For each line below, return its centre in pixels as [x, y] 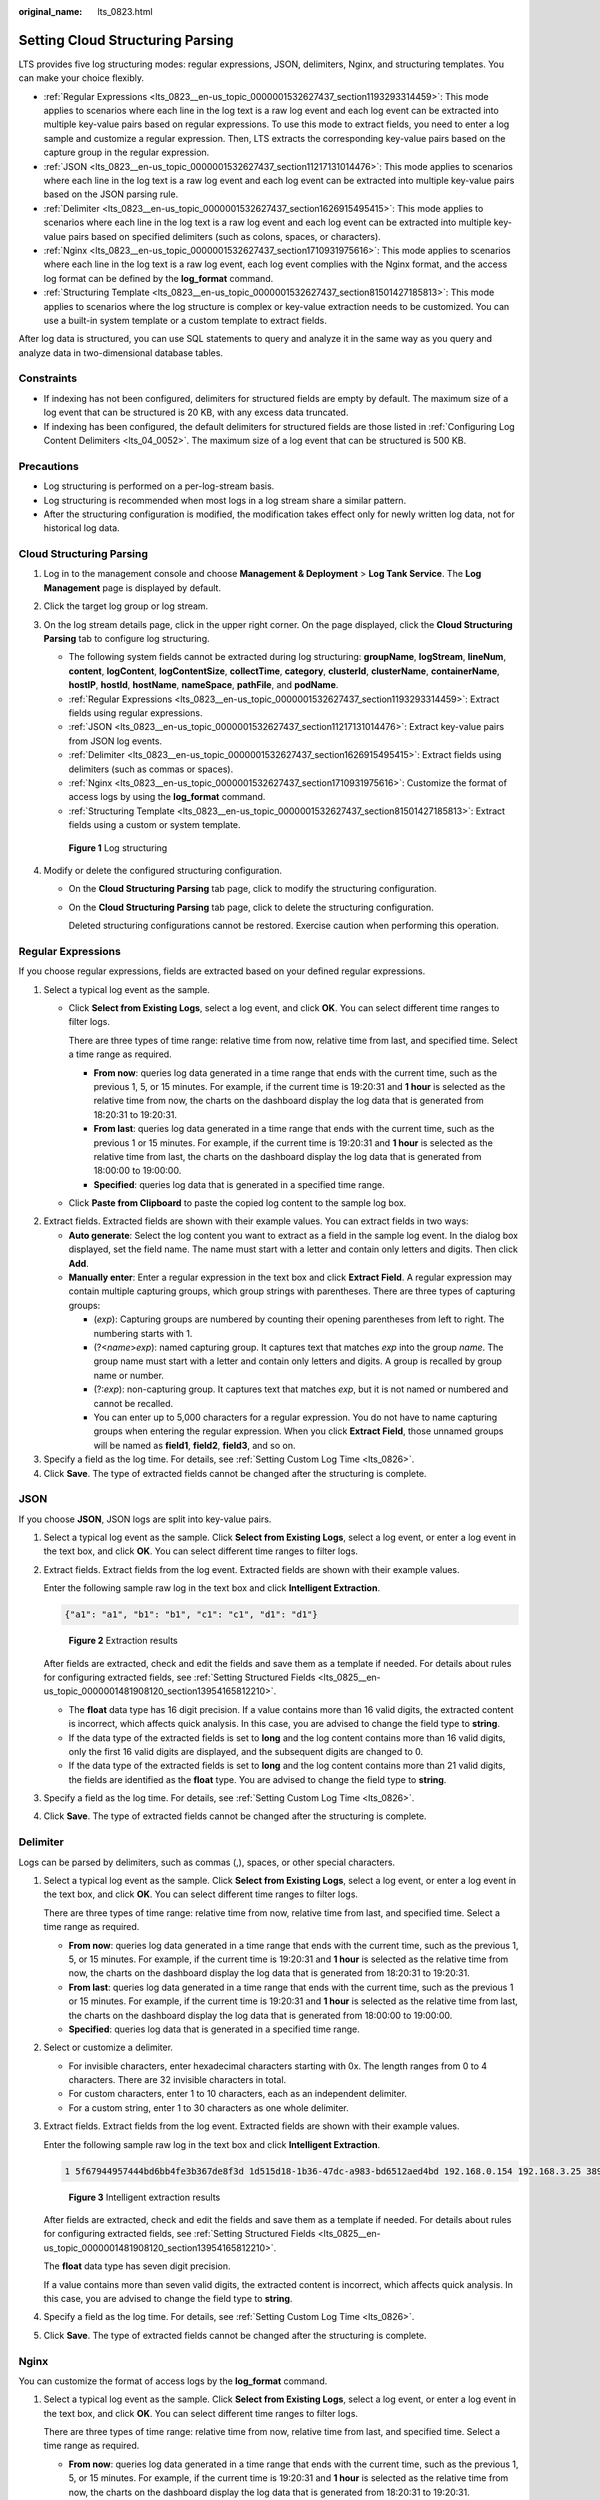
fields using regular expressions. [135, 713]
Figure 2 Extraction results [123, 1641]
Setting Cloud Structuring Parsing [126, 40]
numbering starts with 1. [143, 1333]
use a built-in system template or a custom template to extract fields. [185, 320]
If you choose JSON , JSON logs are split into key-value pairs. [145, 1519]
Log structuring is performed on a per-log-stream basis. [159, 486]
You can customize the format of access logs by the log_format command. [173, 2381]
